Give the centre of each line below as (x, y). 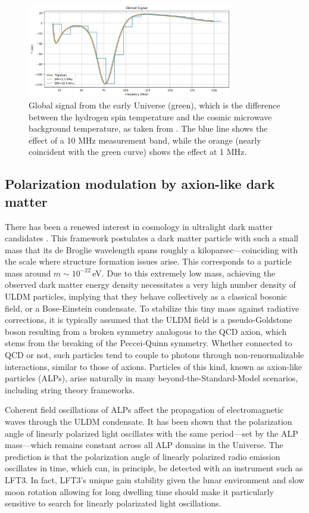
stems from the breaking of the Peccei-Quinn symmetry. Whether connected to (149, 343)
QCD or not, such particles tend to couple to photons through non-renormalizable (154, 355)
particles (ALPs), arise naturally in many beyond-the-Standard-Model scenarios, (152, 378)
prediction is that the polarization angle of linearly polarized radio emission (143, 456)
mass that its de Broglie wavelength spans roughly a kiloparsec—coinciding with (151, 249)
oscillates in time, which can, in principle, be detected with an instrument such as (154, 468)
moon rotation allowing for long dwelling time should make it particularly (139, 491)
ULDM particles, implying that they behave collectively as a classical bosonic (146, 296)
